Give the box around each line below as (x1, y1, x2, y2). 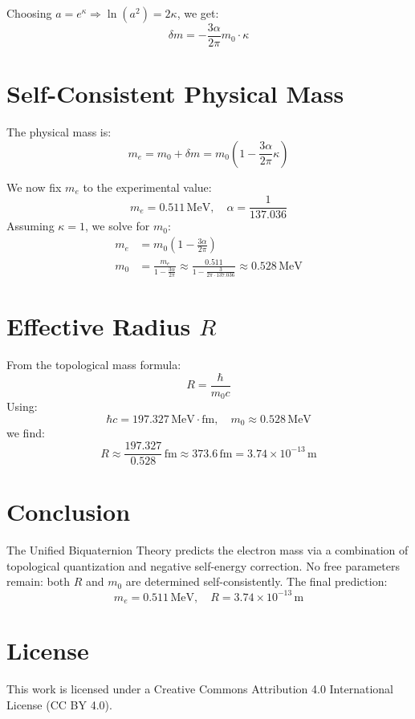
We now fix (6, 178, 62, 195)
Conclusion (6, 495, 131, 528)
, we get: (177, 5, 219, 21)
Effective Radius (6, 310, 191, 343)
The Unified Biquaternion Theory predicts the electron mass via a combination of (6, 542, 409, 559)
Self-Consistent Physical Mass (6, 77, 344, 110)
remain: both (6, 573, 71, 590)
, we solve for (85, 217, 150, 234)
